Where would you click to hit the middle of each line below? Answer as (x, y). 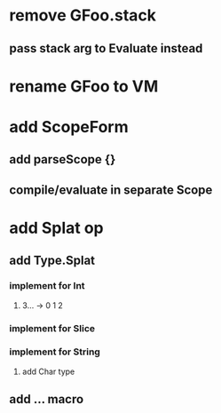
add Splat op (56, 228)
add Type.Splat (52, 261)
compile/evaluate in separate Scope (111, 190)
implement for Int (47, 286)
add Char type (48, 371)
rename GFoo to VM (84, 86)
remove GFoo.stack (83, 16)
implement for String (55, 352)
